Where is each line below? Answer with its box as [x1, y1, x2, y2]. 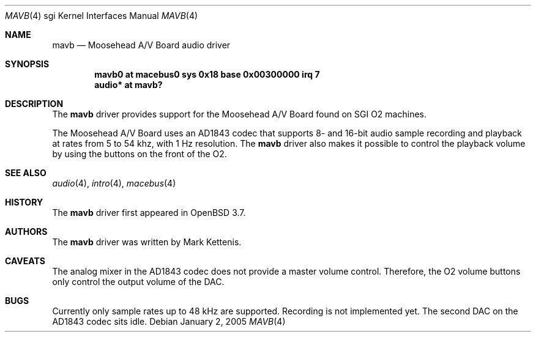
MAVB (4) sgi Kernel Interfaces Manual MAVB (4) [5, 10, 198, 21]
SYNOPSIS [5, 59, 50, 69]
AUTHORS [5, 226, 48, 237]
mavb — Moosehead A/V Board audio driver [52, 40, 231, 50]
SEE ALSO [5, 168, 47, 178]
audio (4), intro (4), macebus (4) [52, 178, 176, 188]
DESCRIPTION [5, 98, 64, 109]
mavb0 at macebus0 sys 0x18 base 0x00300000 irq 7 [94, 69, 320, 80]
